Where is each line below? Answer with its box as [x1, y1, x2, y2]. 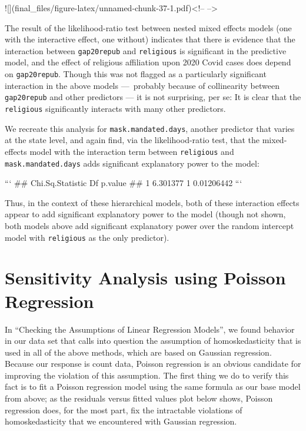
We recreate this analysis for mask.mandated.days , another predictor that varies [5, 122, 295, 134]
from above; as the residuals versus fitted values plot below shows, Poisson [5, 392, 273, 405]
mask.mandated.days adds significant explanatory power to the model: [5, 157, 260, 169]
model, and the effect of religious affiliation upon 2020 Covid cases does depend [5, 56, 291, 68]
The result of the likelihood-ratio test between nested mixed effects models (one [5, 21, 292, 34]
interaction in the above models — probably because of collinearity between [5, 79, 280, 91]
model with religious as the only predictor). [5, 231, 169, 243]
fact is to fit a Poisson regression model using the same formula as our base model [5, 380, 301, 393]
